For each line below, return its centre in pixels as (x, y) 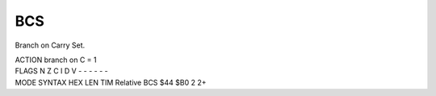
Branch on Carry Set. (50, 45)
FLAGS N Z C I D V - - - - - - (61, 71)
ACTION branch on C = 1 (56, 60)
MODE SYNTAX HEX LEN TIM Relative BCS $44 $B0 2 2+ (111, 82)
